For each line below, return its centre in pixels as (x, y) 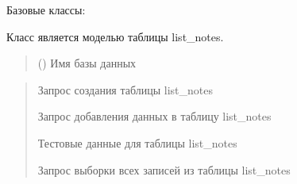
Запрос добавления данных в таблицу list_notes (154, 116)
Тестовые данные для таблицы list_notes (137, 142)
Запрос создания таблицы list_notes (125, 89)
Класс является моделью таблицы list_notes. (115, 36)
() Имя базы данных (87, 63)
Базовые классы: (46, 10)
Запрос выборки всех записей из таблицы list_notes (164, 169)
